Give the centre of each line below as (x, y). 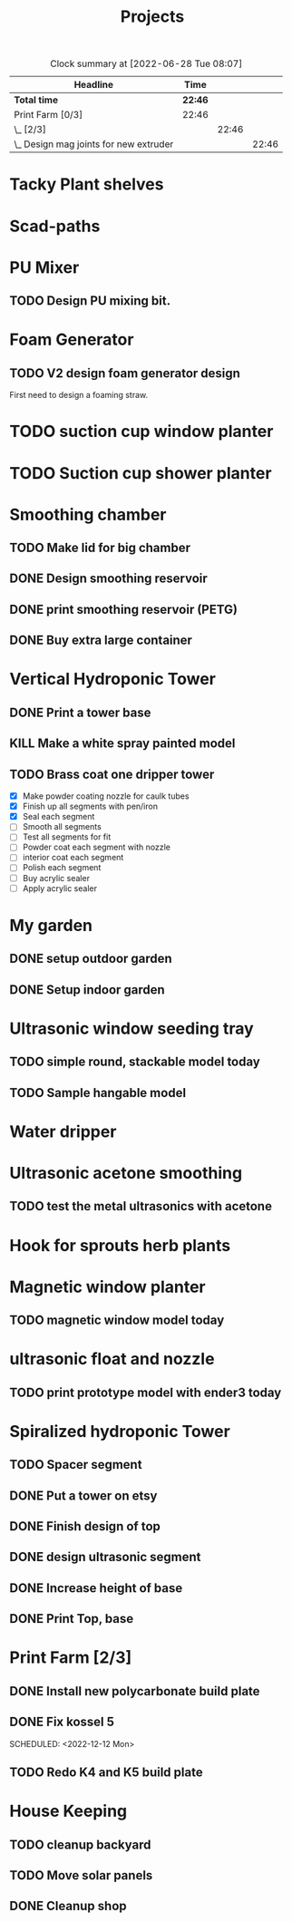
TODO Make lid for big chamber (100, 548)
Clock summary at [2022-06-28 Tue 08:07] (146, 63)
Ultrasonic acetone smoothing (126, 1173)
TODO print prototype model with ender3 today (146, 1392)
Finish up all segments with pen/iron (90, 806)
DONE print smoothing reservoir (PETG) (124, 609)
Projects (152, 17)
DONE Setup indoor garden (87, 990)
